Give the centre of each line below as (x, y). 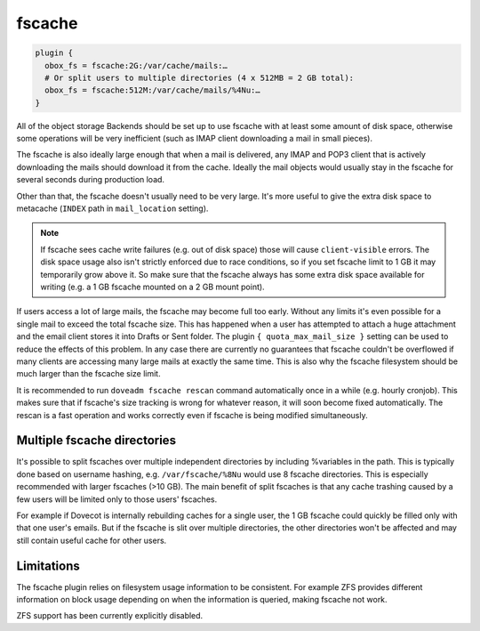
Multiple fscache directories (96, 441)
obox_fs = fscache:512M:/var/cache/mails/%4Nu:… (153, 90)
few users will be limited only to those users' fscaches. (117, 499)
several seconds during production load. (90, 180)
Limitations (48, 566)
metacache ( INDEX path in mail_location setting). (112, 208)
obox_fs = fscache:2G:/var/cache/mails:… (136, 65)
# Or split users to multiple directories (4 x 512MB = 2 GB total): (200, 77)
